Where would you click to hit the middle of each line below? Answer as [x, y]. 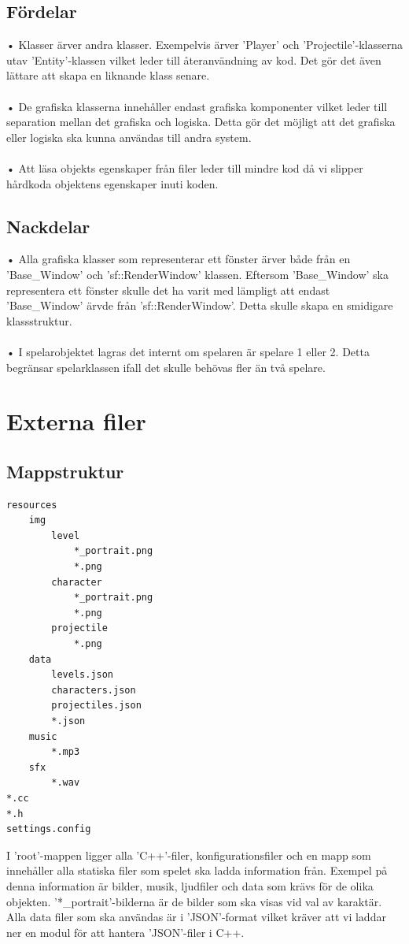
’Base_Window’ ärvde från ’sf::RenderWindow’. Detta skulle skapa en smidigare [200, 305]
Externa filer [76, 421]
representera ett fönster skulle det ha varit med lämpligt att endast [168, 290]
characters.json [94, 690]
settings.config [49, 829]
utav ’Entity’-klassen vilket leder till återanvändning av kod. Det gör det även [194, 59]
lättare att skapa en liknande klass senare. [108, 75]
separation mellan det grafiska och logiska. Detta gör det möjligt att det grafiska [201, 122]
